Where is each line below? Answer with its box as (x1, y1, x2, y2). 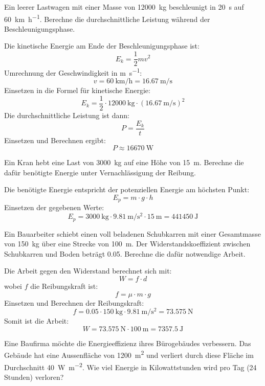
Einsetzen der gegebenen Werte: (4, 202, 104, 213)
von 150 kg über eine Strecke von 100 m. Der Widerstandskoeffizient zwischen (4, 238, 251, 249)
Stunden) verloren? (4, 371, 64, 382)
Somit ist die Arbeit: (4, 315, 69, 326)
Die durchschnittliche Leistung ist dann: (4, 110, 129, 120)
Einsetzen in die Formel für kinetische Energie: (4, 85, 150, 96)
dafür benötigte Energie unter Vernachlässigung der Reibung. (4, 167, 196, 177)
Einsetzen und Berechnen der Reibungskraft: (4, 297, 144, 308)
